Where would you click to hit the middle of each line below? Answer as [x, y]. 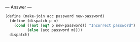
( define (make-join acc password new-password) [55, 16]
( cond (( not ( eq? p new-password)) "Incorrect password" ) [75, 25]
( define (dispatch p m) [34, 21]
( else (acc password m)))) [55, 30]
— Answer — [18, 7]
